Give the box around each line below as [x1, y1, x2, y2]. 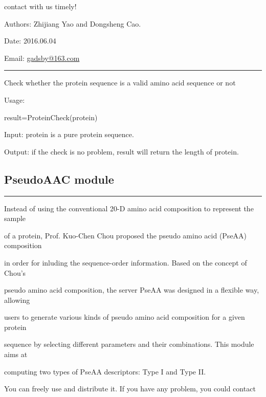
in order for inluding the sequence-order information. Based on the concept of [4, 257, 247, 268]
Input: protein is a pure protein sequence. [4, 129, 134, 140]
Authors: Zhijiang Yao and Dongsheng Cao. [4, 18, 141, 29]
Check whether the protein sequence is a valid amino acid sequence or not [4, 77, 236, 88]
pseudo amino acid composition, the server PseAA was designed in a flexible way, [4, 284, 259, 295]
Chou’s [4, 267, 26, 278]
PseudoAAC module [4, 171, 114, 187]
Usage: [4, 94, 25, 105]
